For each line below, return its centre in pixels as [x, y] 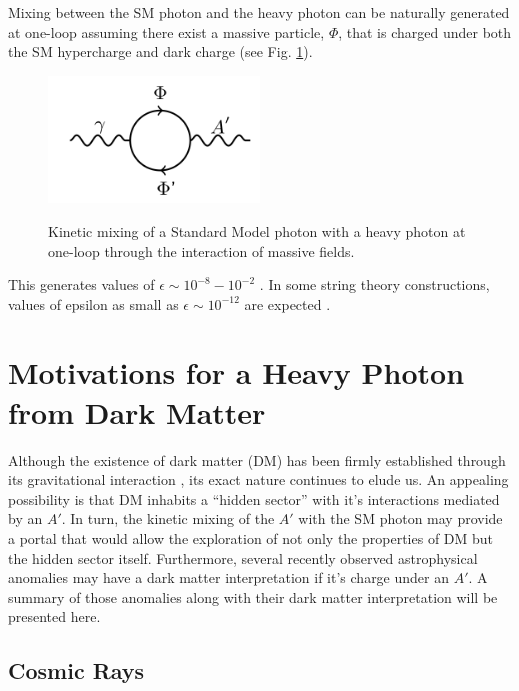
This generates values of [81, 284]
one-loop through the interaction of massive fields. [201, 250]
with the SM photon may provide [400, 518]
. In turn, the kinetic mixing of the [168, 518]
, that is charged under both [425, 31]
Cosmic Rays [76, 670]
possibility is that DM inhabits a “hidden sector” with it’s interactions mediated [254, 498]
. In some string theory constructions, [374, 284]
